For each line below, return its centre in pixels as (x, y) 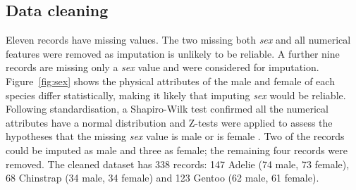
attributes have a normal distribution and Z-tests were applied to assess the (169, 122)
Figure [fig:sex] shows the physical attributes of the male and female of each (170, 81)
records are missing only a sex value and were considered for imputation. (162, 67)
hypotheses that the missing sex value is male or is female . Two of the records (175, 136)
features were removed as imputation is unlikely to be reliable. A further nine (173, 53)
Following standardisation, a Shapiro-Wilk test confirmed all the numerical (167, 109)
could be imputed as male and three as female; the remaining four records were (177, 150)
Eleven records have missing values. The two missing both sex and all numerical (178, 40)
